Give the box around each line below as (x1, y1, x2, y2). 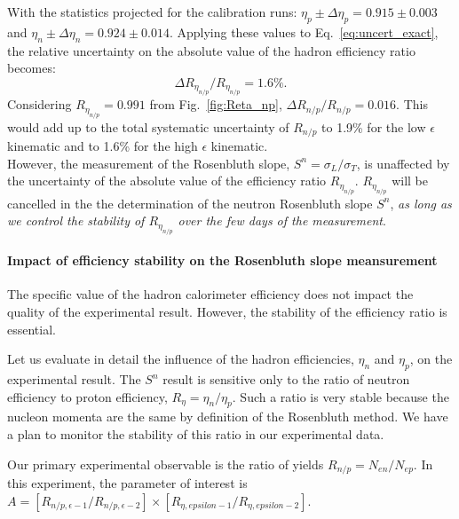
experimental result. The (7, 370, 141, 389)
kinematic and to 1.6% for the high (7, 137, 198, 155)
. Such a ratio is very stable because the (232, 387, 449, 405)
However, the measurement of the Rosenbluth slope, (7, 153, 290, 172)
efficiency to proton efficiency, (7, 387, 168, 405)
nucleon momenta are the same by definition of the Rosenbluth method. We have (7, 407, 448, 426)
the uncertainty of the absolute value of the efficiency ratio (7, 171, 327, 190)
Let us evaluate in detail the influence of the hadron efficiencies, (7, 350, 354, 368)
